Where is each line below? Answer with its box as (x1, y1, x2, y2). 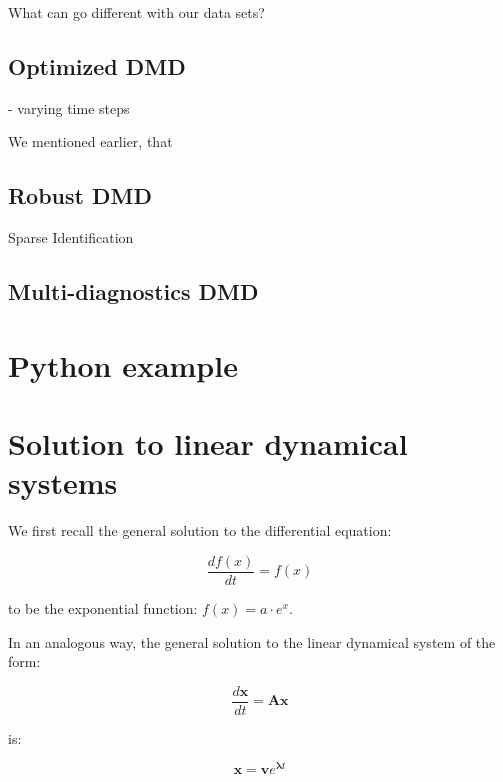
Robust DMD (8, 180, 152, 211)
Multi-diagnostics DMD (8, 276, 259, 307)
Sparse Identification (8, 227, 134, 248)
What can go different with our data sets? (8, 2, 265, 22)
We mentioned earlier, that (8, 131, 173, 152)
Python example (8, 344, 238, 385)
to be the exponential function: (8, 597, 198, 618)
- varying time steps (8, 97, 130, 118)
